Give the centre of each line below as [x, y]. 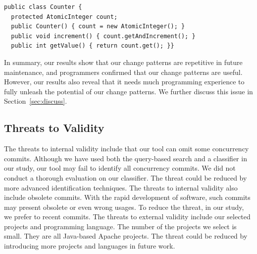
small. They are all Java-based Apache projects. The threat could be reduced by [126, 236]
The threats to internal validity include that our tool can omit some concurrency [127, 149]
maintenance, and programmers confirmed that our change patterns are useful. [123, 72]
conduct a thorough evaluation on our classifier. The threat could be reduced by [126, 177]
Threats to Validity [54, 128]
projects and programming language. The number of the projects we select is [120, 226]
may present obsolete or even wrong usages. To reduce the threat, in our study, [124, 207]
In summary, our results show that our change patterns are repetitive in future [123, 62]
